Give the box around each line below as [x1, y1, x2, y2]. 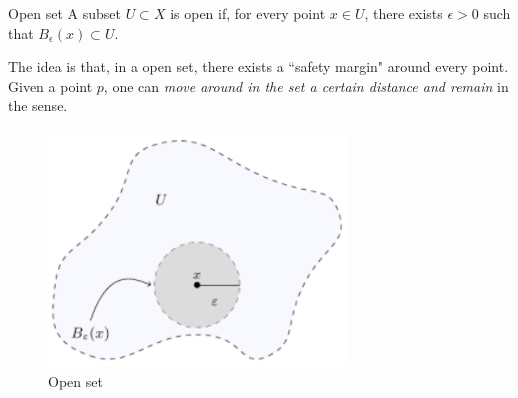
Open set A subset [8, 3, 122, 23]
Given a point [8, 75, 93, 96]
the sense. [8, 95, 68, 116]
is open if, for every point [170, 3, 326, 23]
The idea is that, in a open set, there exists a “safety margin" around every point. [8, 56, 509, 77]
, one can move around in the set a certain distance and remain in [103, 75, 509, 96]
